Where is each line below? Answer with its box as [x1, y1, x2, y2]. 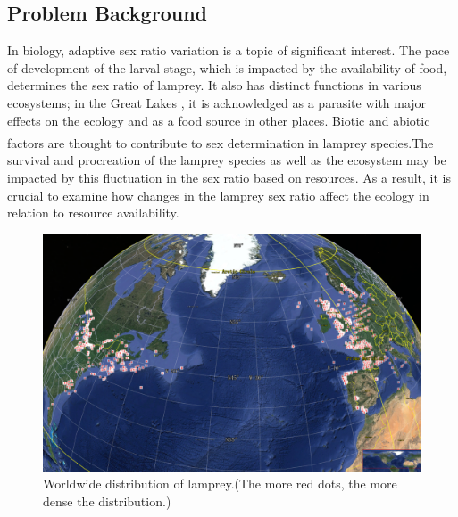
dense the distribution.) [43, 491, 171, 510]
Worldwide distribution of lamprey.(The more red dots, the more [43, 474, 397, 493]
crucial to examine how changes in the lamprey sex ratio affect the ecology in [7, 185, 429, 204]
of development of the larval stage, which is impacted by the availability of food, [7, 58, 447, 77]
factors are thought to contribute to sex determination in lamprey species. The [7, 133, 434, 152]
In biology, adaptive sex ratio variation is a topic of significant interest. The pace [7, 41, 450, 60]
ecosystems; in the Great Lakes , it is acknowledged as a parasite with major [7, 93, 427, 111]
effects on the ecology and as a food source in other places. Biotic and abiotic [7, 111, 430, 129]
